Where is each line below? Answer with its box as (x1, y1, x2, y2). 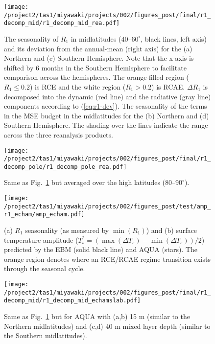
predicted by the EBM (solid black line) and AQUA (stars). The (4, 244, 198, 254)
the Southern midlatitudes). (4, 330, 87, 341)
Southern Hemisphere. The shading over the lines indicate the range (4, 120, 208, 130)
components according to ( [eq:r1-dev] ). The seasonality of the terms (4, 101, 207, 111)
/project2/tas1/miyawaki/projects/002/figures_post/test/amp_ (4, 203, 211, 210)
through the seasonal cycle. (4, 263, 85, 274)
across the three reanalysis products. (4, 129, 113, 139)
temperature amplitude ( (4, 234, 78, 245)
